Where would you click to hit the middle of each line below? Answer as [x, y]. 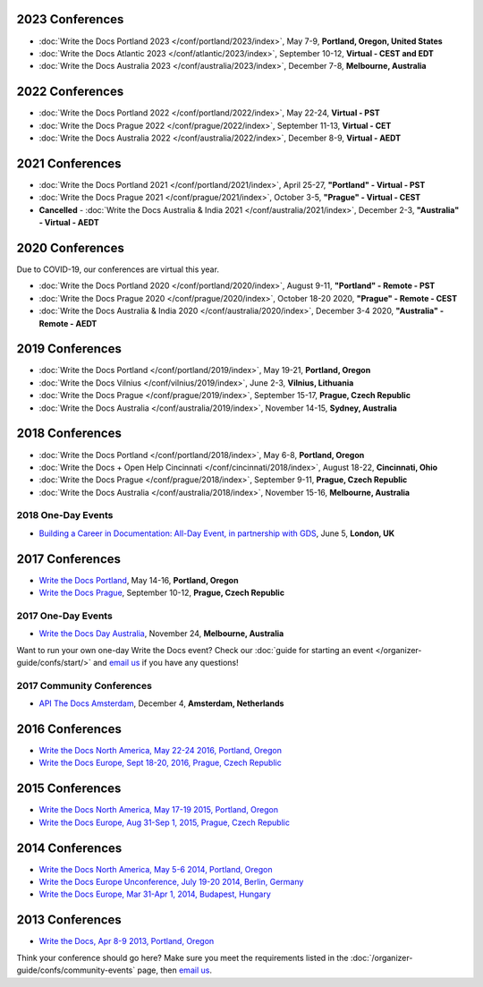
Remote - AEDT [68, 323]
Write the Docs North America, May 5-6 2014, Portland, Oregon [156, 869]
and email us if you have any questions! [165, 663]
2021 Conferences [69, 163]
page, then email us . [174, 970]
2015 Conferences [69, 789]
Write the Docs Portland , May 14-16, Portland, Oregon [139, 580]
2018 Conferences [69, 434]
